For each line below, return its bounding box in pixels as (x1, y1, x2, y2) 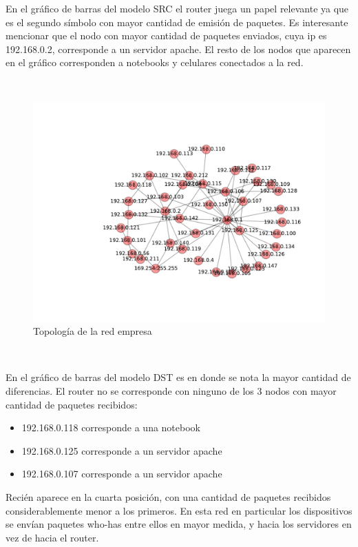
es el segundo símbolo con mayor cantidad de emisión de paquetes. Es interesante (6, 14, 348, 29)
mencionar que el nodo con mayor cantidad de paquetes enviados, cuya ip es (6, 28, 327, 43)
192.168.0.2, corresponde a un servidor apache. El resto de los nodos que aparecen (6, 41, 351, 56)
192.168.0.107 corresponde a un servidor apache (21, 466, 222, 481)
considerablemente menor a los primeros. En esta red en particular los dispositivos (6, 503, 352, 517)
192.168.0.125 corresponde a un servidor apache (21, 443, 222, 457)
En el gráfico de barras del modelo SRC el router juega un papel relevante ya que (6, 1, 349, 15)
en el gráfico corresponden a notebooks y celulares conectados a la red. (6, 55, 304, 70)
